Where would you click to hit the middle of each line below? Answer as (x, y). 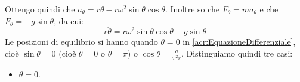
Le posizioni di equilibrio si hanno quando (81, 42)
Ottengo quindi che (40, 9)
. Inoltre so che (192, 9)
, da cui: (69, 20)
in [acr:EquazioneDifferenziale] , (239, 42)
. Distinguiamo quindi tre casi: (237, 53)
